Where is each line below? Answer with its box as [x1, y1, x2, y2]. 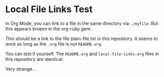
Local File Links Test [5, 4, 93, 15]
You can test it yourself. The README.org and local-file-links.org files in [5, 51, 159, 57]
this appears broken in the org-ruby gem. [5, 25, 92, 31]
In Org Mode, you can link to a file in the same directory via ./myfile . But [5, 20, 158, 26]
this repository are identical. [5, 56, 64, 62]
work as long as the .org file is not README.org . [5, 41, 103, 47]
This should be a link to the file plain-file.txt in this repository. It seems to [5, 35, 158, 42]
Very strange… [5, 66, 37, 72]
